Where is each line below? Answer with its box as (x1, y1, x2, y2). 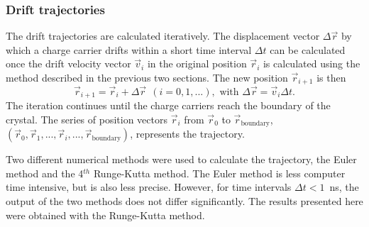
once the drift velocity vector (6, 56, 131, 71)
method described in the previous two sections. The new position (6, 70, 288, 84)
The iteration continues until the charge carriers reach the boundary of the (6, 98, 331, 113)
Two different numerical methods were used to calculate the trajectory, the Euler (6, 152, 357, 167)
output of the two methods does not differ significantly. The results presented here (6, 193, 363, 208)
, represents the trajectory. (130, 126, 245, 141)
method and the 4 (6, 165, 84, 180)
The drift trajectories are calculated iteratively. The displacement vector (6, 28, 320, 43)
